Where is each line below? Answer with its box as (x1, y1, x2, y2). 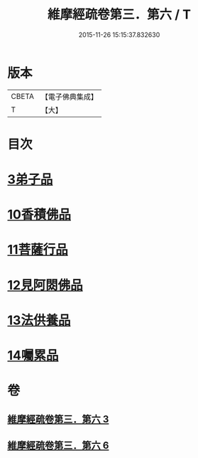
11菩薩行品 (7, 242, 69, 258)
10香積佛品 (7, 207, 71, 223)
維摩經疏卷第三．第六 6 (7, 439, 109, 452)
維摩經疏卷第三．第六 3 (7, 413, 109, 425)
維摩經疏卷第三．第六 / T (47, 6, 192, 23)
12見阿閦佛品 (7, 277, 83, 293)
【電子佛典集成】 (40, 92, 98, 102)
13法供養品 (7, 312, 71, 328)
